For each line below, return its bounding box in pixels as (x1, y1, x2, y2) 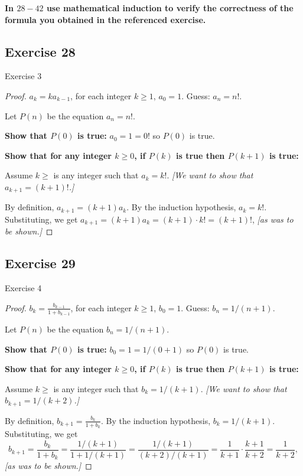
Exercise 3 (5, 70, 42, 82)
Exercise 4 (5, 282, 42, 294)
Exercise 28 (5, 42, 76, 60)
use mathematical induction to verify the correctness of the (46, 2, 294, 14)
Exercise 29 (5, 254, 76, 272)
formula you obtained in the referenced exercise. (5, 13, 206, 25)
